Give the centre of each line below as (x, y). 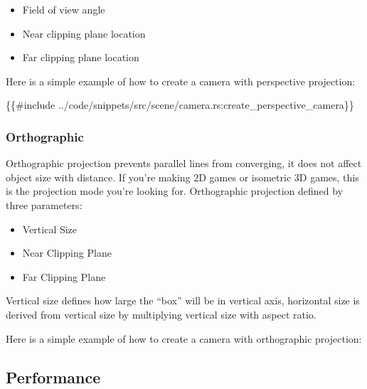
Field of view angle (64, 9)
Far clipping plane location (81, 57)
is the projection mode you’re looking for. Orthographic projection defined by (175, 191)
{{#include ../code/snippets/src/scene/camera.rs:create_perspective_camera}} (180, 105)
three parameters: (44, 204)
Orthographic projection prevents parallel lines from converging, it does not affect (184, 163)
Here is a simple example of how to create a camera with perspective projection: (181, 81)
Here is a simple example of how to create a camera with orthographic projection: (184, 338)
